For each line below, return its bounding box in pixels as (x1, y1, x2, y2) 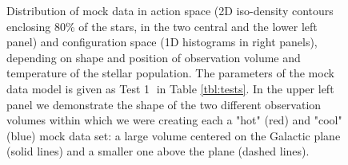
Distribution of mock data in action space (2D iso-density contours (6, 2, 334, 18)
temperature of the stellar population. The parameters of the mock (6, 65, 334, 81)
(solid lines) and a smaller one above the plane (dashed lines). (6, 143, 310, 159)
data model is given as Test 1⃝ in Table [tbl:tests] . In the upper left (6, 80, 334, 96)
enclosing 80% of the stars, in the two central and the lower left (6, 18, 318, 34)
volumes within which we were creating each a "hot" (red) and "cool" (6, 112, 342, 128)
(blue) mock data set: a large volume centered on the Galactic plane (6, 127, 341, 143)
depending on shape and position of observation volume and (6, 49, 301, 65)
